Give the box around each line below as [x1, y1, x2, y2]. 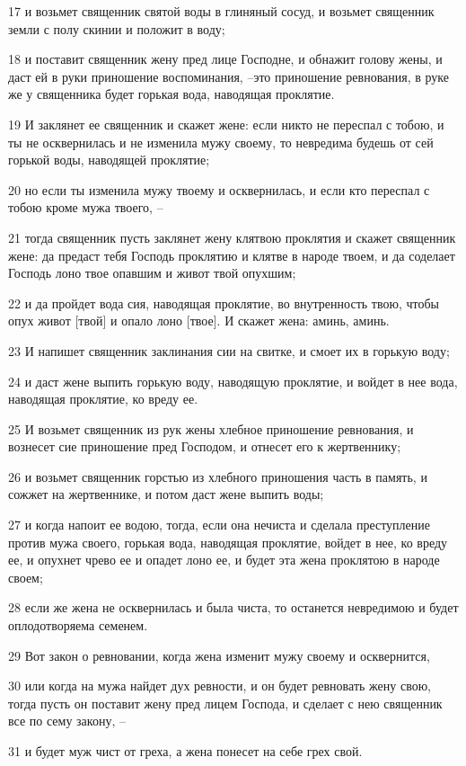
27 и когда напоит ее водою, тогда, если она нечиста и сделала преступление [8, 515, 430, 534]
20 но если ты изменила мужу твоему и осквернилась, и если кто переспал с [8, 180, 430, 199]
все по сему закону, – [8, 711, 126, 730]
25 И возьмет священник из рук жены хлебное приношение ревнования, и [8, 419, 414, 438]
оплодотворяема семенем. [8, 616, 148, 635]
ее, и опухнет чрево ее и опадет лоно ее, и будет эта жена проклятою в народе [8, 550, 440, 569]
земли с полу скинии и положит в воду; [8, 19, 225, 38]
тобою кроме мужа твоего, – [8, 198, 163, 217]
